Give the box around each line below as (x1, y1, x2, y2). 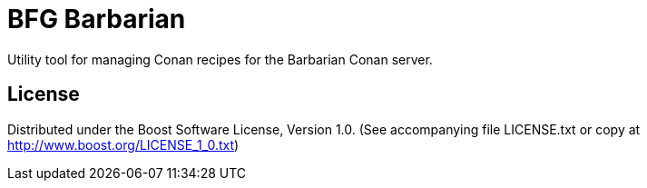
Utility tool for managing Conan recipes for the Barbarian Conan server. (7, 51, 433, 67)
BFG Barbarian (7, 4, 186, 35)
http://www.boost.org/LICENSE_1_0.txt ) (7, 136, 240, 153)
